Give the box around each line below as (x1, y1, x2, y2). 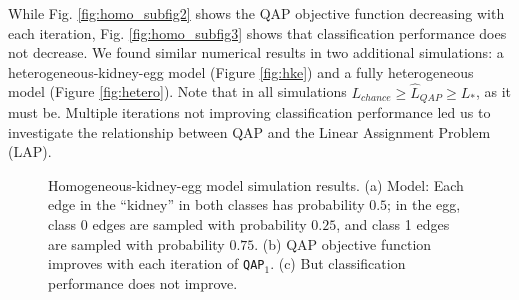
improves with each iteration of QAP (48, 253, 265, 274)
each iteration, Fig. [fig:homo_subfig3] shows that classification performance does (8, 22, 507, 43)
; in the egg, (387, 194, 461, 215)
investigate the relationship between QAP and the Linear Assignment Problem (8, 121, 491, 142)
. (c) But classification (270, 253, 406, 274)
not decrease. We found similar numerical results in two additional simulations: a (8, 42, 504, 63)
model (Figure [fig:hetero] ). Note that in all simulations (8, 81, 347, 102)
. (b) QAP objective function (254, 233, 432, 254)
